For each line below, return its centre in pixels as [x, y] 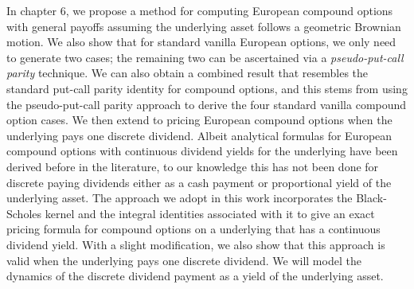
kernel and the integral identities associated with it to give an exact [210, 213]
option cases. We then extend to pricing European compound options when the [199, 120]
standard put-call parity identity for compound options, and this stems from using [207, 88]
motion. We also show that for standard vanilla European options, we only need [201, 42]
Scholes [24, 213]
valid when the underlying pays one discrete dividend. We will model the [184, 260]
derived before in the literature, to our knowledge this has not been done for [193, 166]
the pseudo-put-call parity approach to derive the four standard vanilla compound [207, 104]
